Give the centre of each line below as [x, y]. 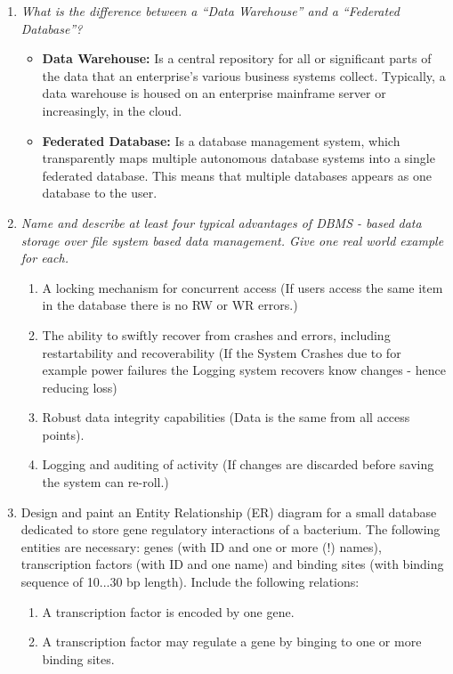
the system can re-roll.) [105, 482]
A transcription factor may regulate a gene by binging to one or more [232, 642]
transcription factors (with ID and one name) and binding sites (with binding [232, 564]
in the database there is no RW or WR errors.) [170, 305]
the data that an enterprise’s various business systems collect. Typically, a [244, 75]
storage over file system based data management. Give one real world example [232, 240]
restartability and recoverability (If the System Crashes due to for [222, 352]
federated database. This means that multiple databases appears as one [237, 175]
